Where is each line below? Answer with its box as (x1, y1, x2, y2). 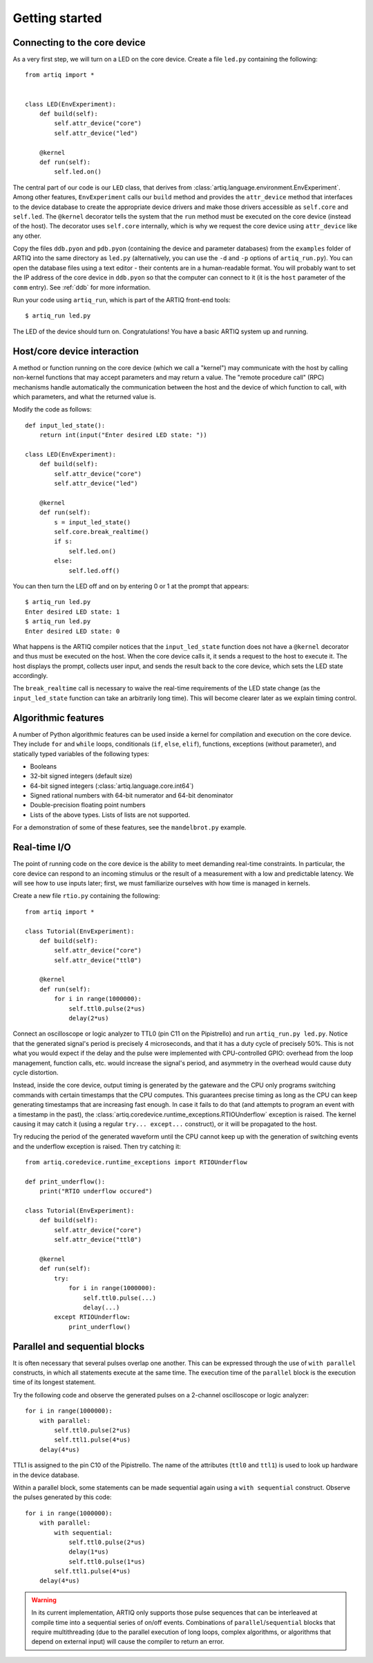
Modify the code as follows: (12, 405, 93, 414)
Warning (31, 1595, 57, 1604)
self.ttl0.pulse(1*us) (68, 1557, 146, 1565)
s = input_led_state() (54, 518, 131, 526)
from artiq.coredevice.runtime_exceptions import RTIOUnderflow (25, 1159, 248, 1166)
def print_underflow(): (25, 1177, 106, 1186)
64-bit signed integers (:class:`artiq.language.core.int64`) (30, 782, 194, 790)
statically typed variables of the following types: (12, 749, 150, 757)
